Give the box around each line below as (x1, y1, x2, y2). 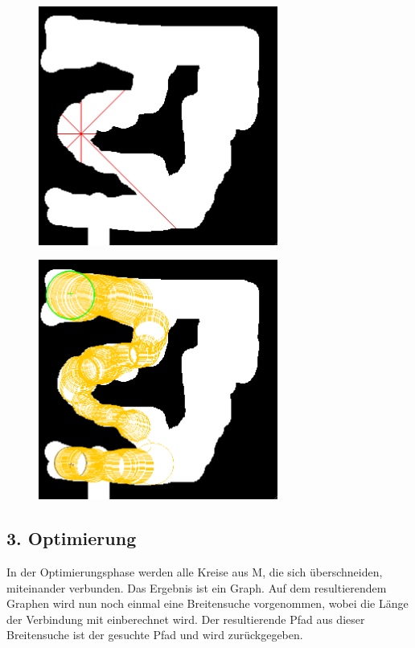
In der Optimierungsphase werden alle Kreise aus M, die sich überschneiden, (6, 563, 383, 580)
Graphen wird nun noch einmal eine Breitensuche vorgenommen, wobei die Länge (6, 595, 409, 612)
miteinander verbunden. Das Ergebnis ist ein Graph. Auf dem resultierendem (6, 579, 387, 596)
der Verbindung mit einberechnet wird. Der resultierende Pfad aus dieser (6, 610, 365, 627)
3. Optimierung (6, 526, 137, 551)
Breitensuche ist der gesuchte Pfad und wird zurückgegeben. (6, 626, 303, 643)
